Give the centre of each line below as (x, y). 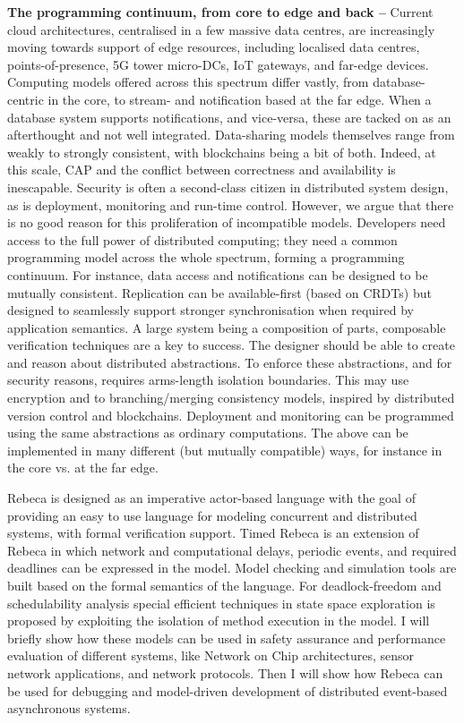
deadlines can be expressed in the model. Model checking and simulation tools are (232, 568)
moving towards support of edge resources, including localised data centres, (214, 47)
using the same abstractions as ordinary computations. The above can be (208, 433)
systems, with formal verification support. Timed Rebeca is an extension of (213, 533)
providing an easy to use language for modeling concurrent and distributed (212, 515)
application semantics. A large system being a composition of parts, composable (227, 327)
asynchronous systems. (69, 708)
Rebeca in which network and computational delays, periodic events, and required (232, 550)
